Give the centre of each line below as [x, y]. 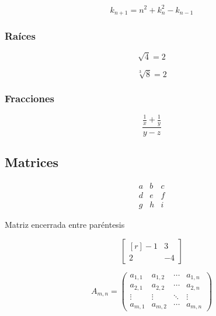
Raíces [20, 35]
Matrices [32, 162]
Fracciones [30, 98]
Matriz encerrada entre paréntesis [65, 225]
